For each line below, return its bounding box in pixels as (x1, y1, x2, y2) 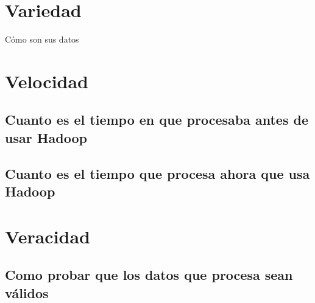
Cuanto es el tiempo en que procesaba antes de (5, 110, 308, 129)
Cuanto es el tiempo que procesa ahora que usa (5, 164, 310, 183)
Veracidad (5, 223, 91, 248)
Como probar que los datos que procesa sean (5, 265, 293, 284)
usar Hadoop (5, 128, 87, 147)
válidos (5, 283, 49, 302)
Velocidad (5, 68, 89, 93)
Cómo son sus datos (5, 33, 79, 46)
